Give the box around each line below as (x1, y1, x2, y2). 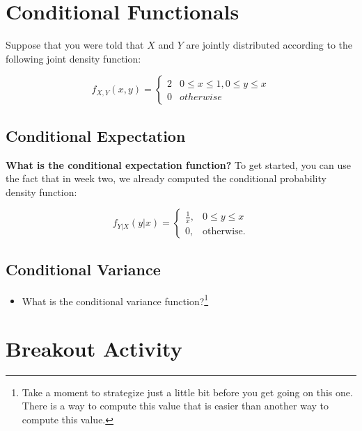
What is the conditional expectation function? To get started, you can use (6, 157, 352, 172)
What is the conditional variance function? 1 (22, 291, 209, 308)
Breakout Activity (6, 334, 182, 362)
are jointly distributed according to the (186, 38, 353, 52)
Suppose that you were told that (6, 38, 144, 52)
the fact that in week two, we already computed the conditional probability (6, 171, 326, 186)
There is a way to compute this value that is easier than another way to (22, 398, 329, 413)
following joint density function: (6, 51, 141, 65)
